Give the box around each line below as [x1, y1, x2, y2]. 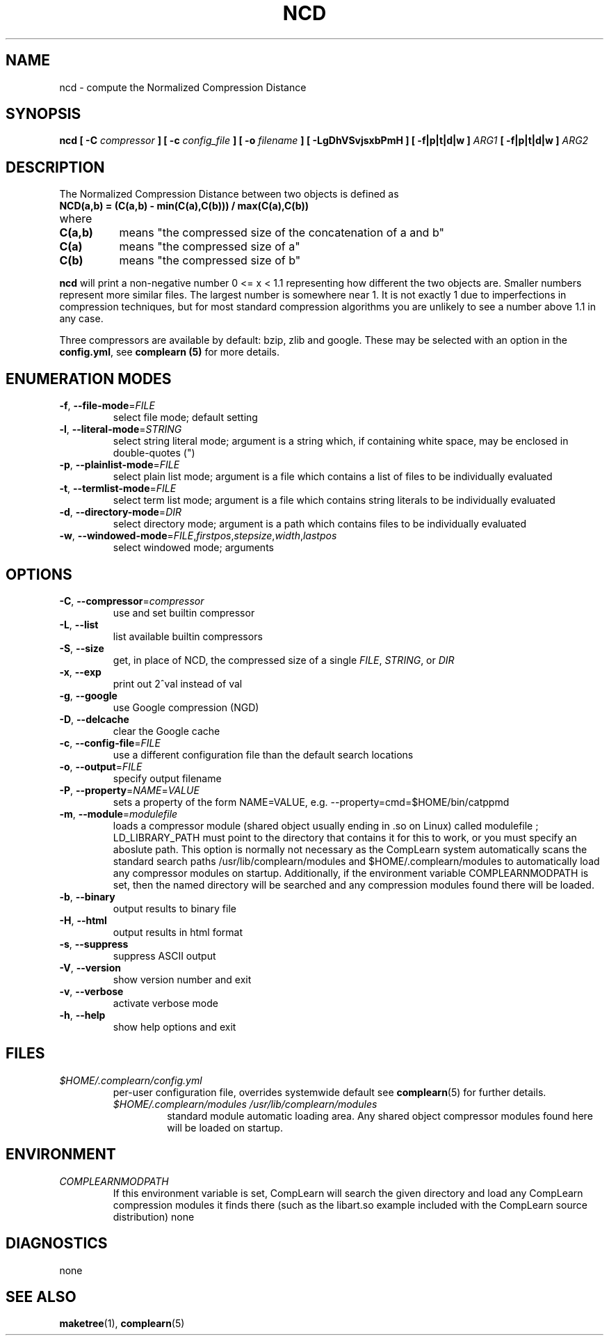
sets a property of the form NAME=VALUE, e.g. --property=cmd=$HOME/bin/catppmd [113, 795, 510, 808]
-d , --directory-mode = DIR [59, 506, 181, 518]
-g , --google [59, 689, 117, 701]
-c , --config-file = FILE [59, 736, 161, 749]
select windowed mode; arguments [113, 541, 274, 554]
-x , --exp [59, 665, 101, 678]
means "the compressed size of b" [119, 253, 301, 268]
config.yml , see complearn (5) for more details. [59, 346, 280, 358]
